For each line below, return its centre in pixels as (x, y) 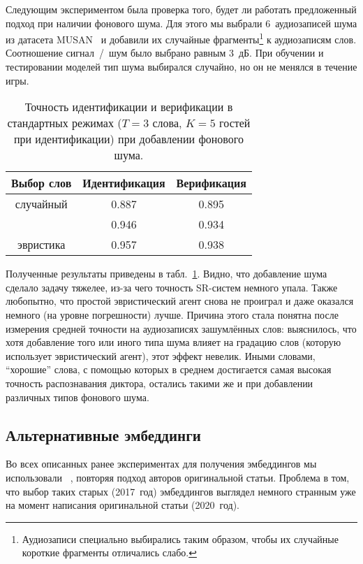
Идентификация (124, 183)
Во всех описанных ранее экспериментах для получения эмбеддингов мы (161, 464)
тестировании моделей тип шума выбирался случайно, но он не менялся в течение (181, 67)
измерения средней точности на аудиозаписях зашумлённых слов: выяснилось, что (181, 328)
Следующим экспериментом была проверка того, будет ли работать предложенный (181, 9)
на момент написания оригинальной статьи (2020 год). (123, 505)
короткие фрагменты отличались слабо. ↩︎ (109, 552)
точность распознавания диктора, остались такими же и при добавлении (160, 383)
